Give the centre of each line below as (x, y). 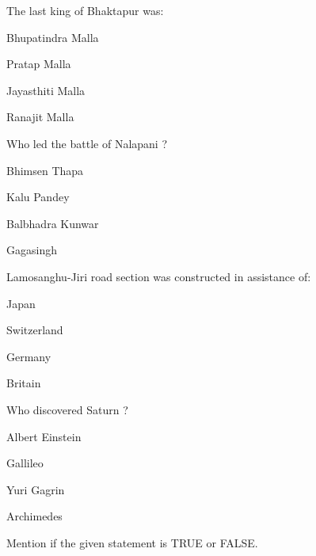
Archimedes (34, 516)
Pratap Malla (39, 64)
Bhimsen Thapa (45, 170)
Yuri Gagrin (36, 489)
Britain (24, 383)
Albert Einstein (44, 436)
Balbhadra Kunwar (53, 223)
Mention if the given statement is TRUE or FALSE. (132, 542)
